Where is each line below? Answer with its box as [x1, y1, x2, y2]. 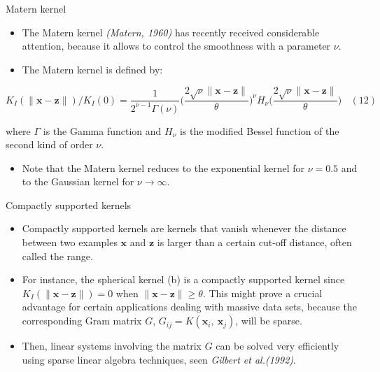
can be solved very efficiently [216, 338, 339, 353]
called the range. [22, 248, 93, 263]
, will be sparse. [235, 313, 302, 328]
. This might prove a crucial [202, 285, 323, 300]
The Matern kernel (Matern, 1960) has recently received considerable [22, 24, 320, 39]
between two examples [22, 235, 118, 250]
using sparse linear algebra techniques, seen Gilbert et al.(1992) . [22, 352, 296, 366]
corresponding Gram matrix [22, 313, 142, 328]
